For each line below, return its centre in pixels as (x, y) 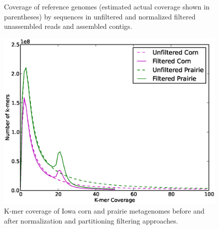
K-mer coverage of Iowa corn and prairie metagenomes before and (104, 211)
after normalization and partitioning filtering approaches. (91, 220)
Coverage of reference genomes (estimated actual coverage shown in (107, 6)
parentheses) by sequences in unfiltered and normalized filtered (100, 16)
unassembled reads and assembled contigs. (68, 26)
